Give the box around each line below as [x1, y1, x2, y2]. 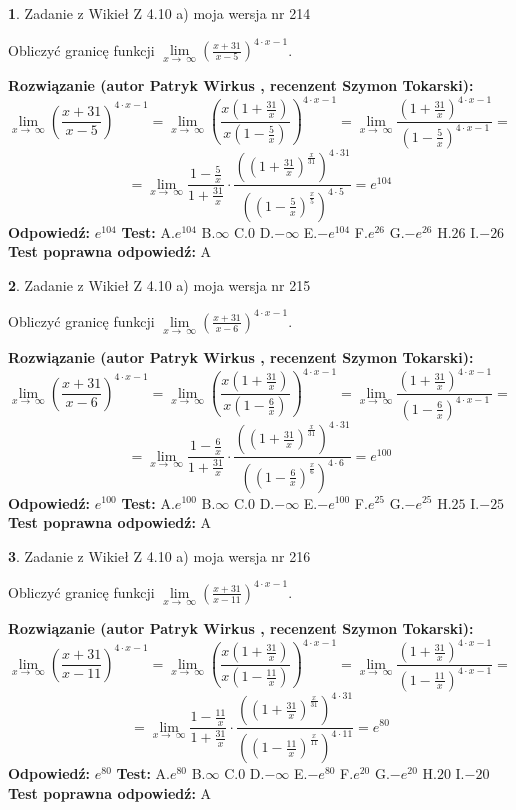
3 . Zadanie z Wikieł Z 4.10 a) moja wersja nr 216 [8, 545, 311, 566]
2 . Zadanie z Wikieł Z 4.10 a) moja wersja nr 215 [8, 274, 311, 295]
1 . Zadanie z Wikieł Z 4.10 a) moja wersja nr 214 [8, 3, 311, 23]
